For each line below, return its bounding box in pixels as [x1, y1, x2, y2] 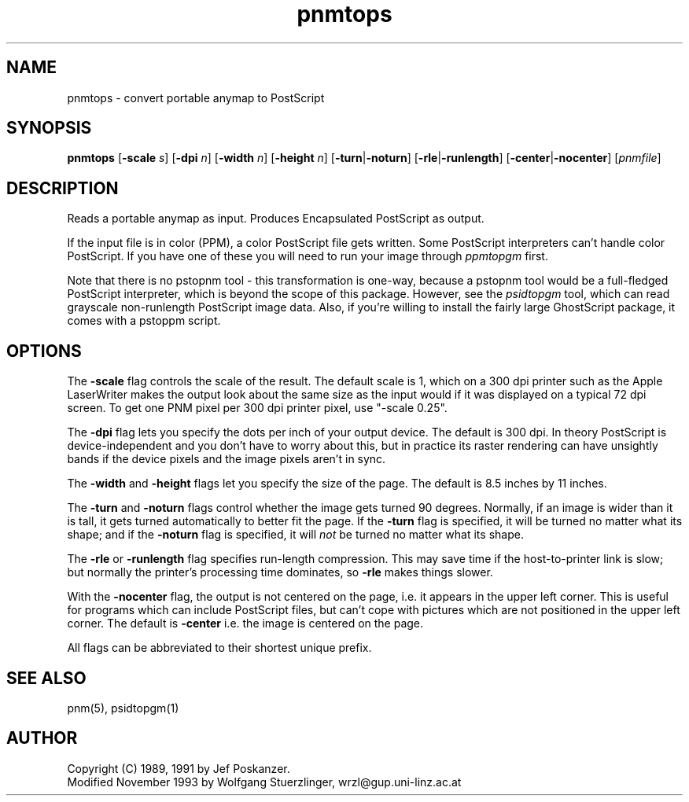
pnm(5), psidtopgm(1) [67, 701, 179, 715]
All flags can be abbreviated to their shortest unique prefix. [67, 641, 372, 655]
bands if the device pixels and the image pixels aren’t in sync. [67, 452, 386, 466]
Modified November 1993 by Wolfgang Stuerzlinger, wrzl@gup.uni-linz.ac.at [67, 774, 462, 789]
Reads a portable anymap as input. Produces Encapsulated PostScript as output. [67, 212, 485, 226]
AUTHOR [6, 728, 78, 749]
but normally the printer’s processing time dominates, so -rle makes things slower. [67, 565, 493, 579]
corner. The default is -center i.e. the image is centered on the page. [67, 616, 424, 631]
